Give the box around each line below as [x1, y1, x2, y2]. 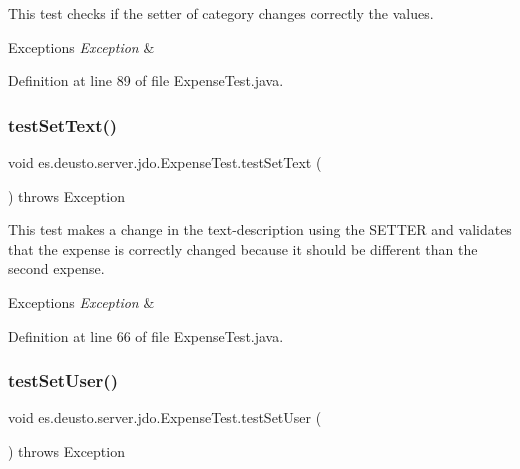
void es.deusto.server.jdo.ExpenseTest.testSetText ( [8, 152, 322, 172]
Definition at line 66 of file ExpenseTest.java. [8, 325, 284, 346]
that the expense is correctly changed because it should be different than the [8, 238, 478, 259]
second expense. [8, 258, 105, 279]
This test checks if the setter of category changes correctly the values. [8, 3, 434, 23]
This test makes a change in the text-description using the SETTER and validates [8, 219, 512, 240]
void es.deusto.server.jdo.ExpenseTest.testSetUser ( [8, 407, 322, 428]
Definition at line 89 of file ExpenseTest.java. [8, 70, 284, 91]
